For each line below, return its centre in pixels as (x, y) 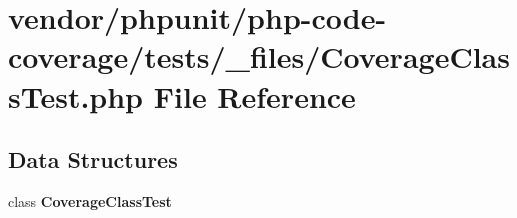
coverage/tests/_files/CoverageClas (259, 56)
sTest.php (76, 95)
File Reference (254, 95)
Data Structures (93, 159)
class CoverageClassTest (90, 200)
